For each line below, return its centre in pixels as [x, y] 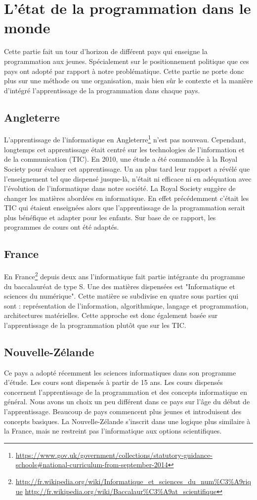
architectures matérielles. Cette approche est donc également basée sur [111, 315]
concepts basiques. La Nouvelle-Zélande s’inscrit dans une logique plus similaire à [127, 421]
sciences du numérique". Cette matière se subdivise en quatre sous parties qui [121, 296]
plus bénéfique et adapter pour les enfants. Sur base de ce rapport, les [110, 217]
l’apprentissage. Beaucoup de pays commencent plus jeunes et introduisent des [123, 411]
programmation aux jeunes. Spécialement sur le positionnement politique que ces [127, 61]
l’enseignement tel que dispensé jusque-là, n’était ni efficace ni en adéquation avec [128, 178]
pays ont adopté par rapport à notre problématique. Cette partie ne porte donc [124, 71]
